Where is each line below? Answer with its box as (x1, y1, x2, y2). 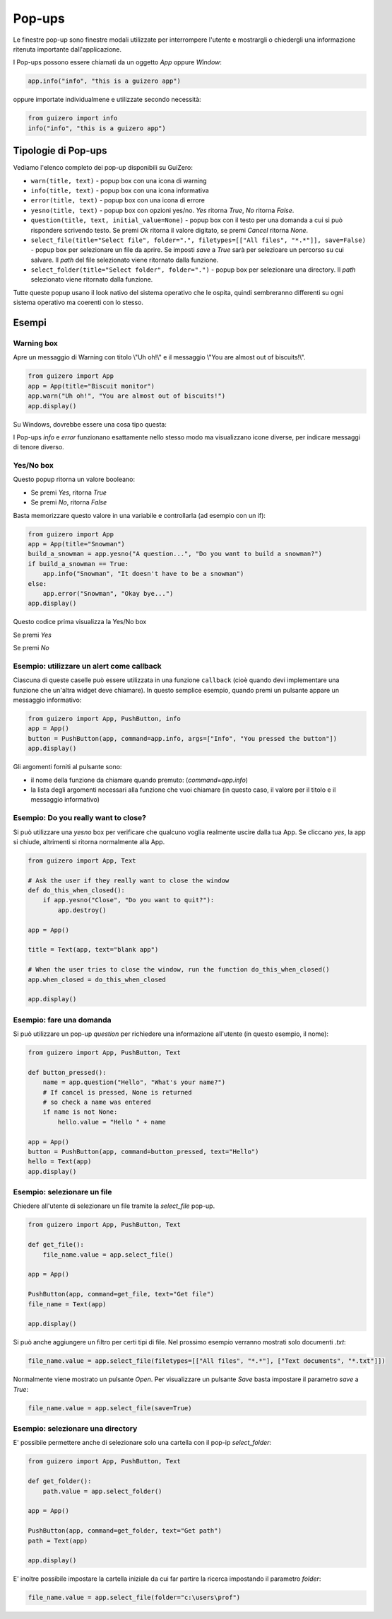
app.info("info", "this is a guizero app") (28, 77, 182, 85)
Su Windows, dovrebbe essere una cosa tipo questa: (13, 420, 167, 428)
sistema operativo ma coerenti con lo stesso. (13, 298, 144, 307)
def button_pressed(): (28, 1068, 107, 1076)
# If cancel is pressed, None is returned (42, 1088, 192, 1096)
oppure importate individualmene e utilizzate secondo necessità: (13, 96, 201, 104)
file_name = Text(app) (28, 1300, 107, 1308)
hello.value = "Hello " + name (57, 1118, 166, 1126)
